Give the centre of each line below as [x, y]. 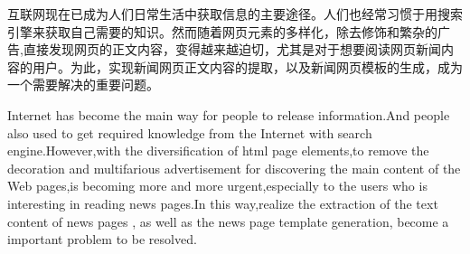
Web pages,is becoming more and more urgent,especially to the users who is [217, 186]
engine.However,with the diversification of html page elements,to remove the [218, 151]
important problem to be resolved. [102, 239]
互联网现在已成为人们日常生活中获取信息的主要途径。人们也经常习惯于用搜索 [235, 14]
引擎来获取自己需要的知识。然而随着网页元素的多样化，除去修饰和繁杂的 [222, 31]
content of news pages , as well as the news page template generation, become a [228, 221]
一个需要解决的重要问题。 [83, 85]
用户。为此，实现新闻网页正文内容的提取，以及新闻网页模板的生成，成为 [247, 66]
